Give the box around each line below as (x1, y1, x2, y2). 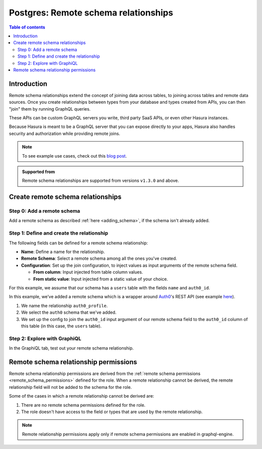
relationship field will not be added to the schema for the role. (9, 384, 132, 390)
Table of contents (9, 24, 46, 30)
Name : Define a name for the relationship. (21, 249, 105, 255)
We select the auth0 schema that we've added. (21, 309, 116, 315)
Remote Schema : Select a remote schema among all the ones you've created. (21, 256, 177, 261)
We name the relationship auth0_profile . (21, 303, 108, 308)
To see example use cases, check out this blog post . (22, 153, 127, 159)
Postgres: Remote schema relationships (9, 7, 173, 18)
